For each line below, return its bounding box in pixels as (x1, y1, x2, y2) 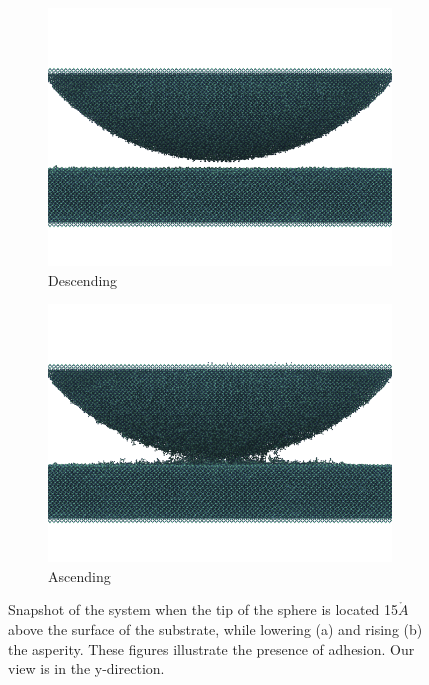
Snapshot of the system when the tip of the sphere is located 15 (8, 599, 399, 620)
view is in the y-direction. (8, 658, 165, 679)
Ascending (48, 565, 111, 586)
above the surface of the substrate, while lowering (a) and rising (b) (8, 618, 423, 639)
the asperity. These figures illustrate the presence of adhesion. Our (8, 638, 415, 659)
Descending (48, 269, 118, 290)
